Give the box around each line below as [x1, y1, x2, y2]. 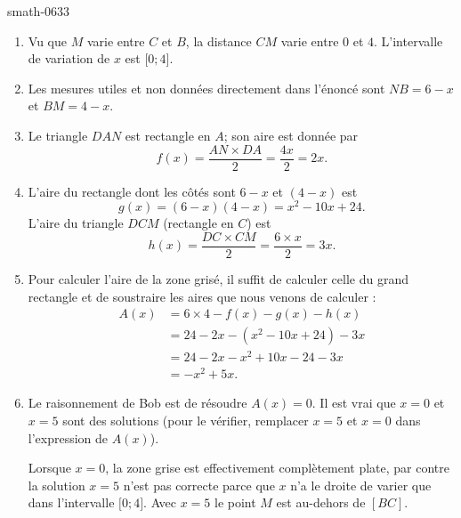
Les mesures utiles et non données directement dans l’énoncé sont [28, 78, 385, 97]
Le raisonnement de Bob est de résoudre [28, 393, 247, 412]
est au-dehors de [276, 493, 366, 512]
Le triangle [28, 125, 88, 144]
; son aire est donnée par [223, 125, 359, 144]
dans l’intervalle [28, 493, 115, 512]
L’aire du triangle [28, 214, 124, 232]
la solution [28, 475, 85, 494]
